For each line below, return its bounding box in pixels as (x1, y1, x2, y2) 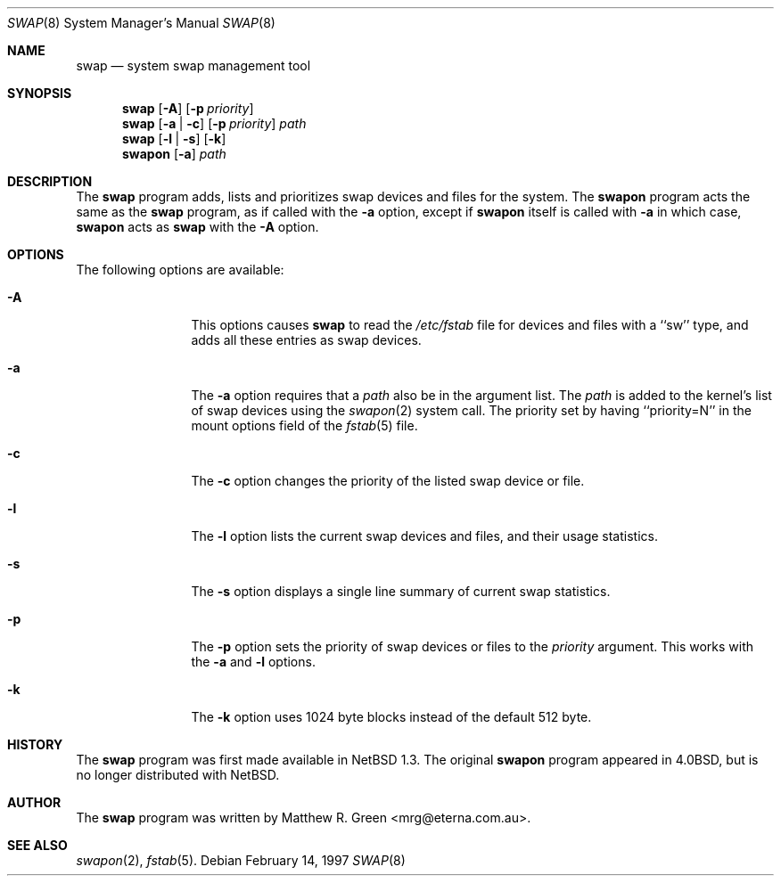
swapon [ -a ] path (122, 146, 226, 161)
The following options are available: (76, 262, 284, 277)
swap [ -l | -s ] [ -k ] (122, 131, 226, 146)
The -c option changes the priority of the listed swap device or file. (191, 473, 585, 488)
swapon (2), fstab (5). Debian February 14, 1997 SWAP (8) (76, 853, 406, 868)
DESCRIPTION (7, 174, 93, 189)
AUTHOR (7, 795, 62, 810)
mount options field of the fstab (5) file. (191, 418, 418, 433)
